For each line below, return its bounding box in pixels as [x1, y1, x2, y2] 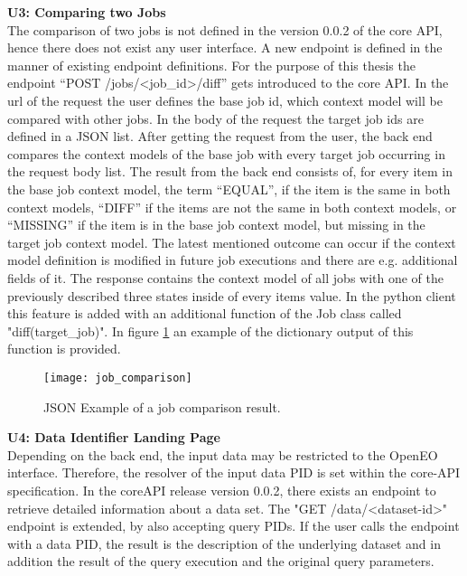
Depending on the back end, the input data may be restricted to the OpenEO [7, 445, 438, 464]
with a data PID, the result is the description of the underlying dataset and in [7, 534, 441, 552]
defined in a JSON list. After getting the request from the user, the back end [7, 127, 433, 146]
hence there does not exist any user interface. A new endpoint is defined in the [7, 38, 443, 57]
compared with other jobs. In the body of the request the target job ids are [7, 109, 424, 127]
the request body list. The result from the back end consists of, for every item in [7, 162, 453, 181]
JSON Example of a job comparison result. [43, 397, 281, 416]
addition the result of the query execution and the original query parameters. [7, 552, 434, 571]
